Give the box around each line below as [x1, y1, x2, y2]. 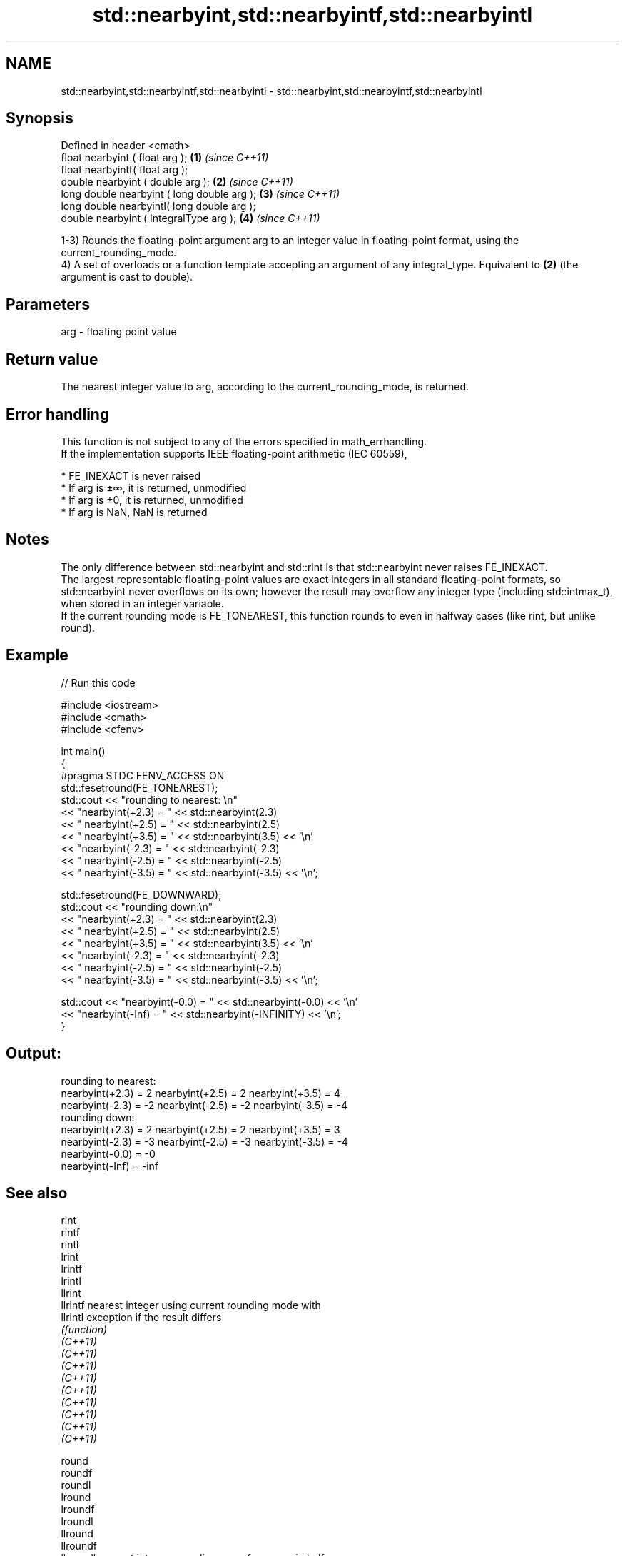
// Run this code [61, 676, 136, 689]
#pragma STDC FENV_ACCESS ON [61, 769, 225, 782]
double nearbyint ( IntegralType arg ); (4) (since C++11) [61, 212, 320, 225]
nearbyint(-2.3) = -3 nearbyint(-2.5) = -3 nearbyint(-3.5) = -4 [61, 1135, 348, 1148]
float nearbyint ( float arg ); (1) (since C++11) [61, 151, 269, 164]
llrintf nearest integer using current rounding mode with [61, 1299, 321, 1312]
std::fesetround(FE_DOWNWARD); [61, 888, 222, 901]
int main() [61, 744, 106, 757]
